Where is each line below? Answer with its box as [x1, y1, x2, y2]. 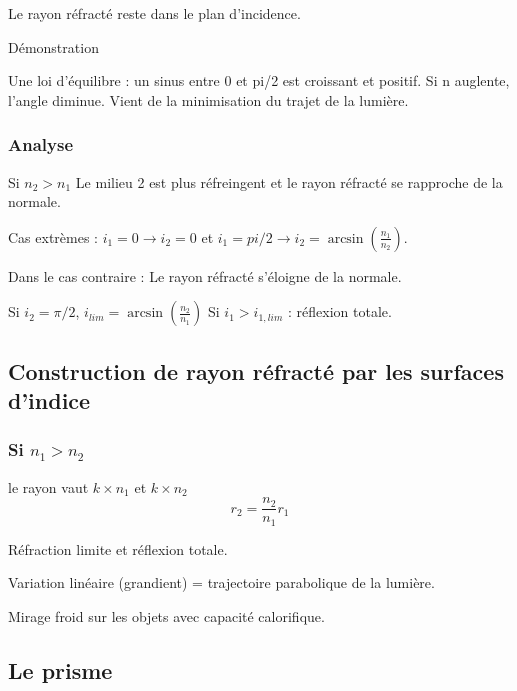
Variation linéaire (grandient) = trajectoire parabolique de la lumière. [8, 572, 435, 593]
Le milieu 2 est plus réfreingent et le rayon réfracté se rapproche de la [75, 171, 503, 192]
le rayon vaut [8, 476, 89, 497]
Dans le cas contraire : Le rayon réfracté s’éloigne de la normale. [8, 265, 402, 286]
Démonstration [8, 36, 99, 57]
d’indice [8, 385, 91, 416]
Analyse [8, 132, 74, 157]
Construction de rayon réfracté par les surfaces [8, 355, 504, 386]
